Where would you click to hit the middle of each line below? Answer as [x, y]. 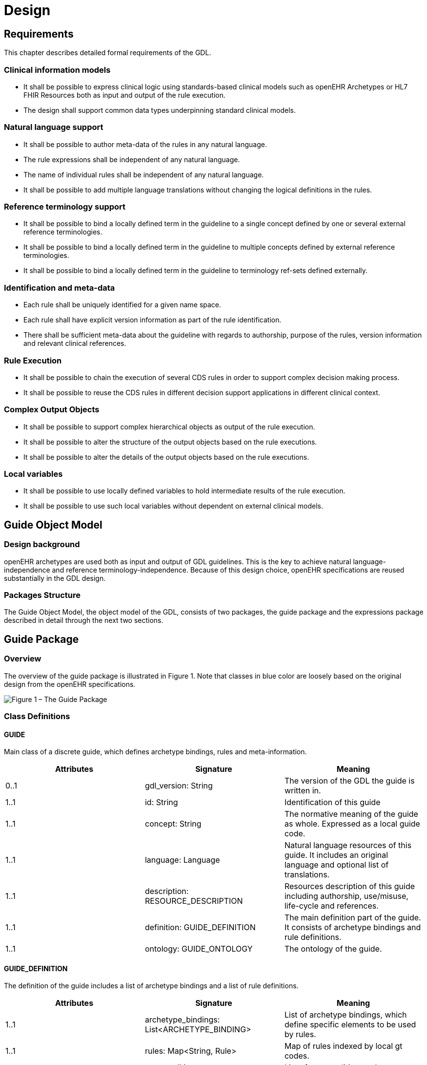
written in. [303, 791]
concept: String [173, 824]
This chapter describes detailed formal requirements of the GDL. [108, 53]
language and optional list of [336, 865]
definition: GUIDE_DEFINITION [200, 927]
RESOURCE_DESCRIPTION [194, 901]
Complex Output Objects [52, 410]
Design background [42, 544]
